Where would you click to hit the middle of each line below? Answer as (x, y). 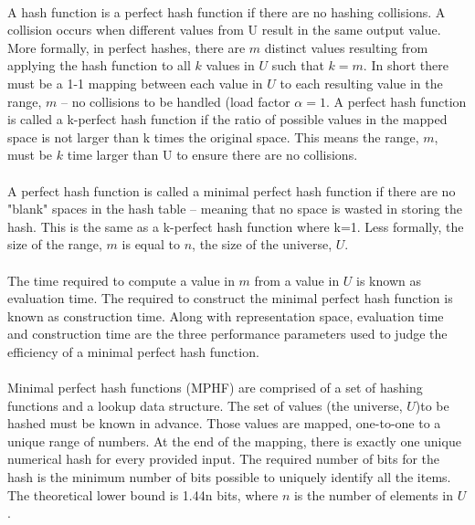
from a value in (297, 280)
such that (298, 65)
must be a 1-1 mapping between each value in (135, 83)
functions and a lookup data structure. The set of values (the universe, (205, 405)
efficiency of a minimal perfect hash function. (133, 351)
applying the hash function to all (99, 65)
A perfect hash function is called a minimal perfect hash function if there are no (232, 190)
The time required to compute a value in (121, 280)
